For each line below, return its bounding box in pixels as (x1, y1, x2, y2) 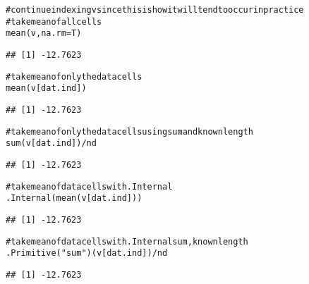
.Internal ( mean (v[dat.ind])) (6, 193, 143, 204)
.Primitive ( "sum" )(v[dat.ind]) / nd (6, 248, 168, 259)
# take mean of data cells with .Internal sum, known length (6, 236, 248, 247)
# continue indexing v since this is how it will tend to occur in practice (6, 5, 304, 15)
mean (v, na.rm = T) (6, 28, 82, 39)
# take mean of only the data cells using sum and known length (6, 126, 253, 137)
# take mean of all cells (6, 16, 102, 27)
